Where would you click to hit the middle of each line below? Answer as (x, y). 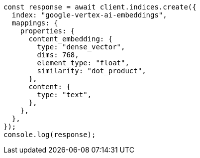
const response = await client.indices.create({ (100, 7)
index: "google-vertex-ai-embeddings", (89, 15)
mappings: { (35, 23)
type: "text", (64, 95)
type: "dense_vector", (81, 47)
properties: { (48, 31)
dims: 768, (58, 55)
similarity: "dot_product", (92, 71)
